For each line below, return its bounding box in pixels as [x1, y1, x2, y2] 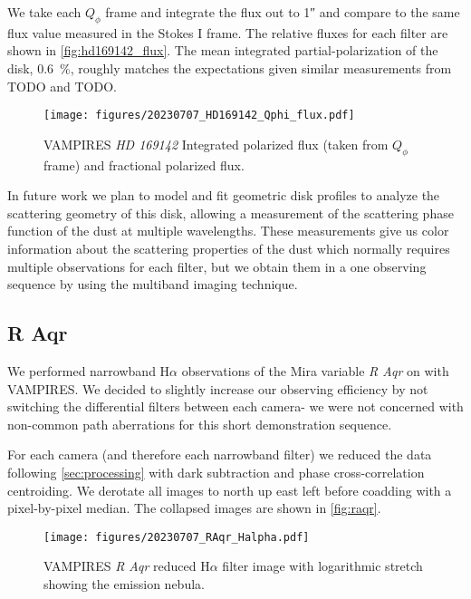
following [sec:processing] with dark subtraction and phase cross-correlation [7, 462, 425, 481]
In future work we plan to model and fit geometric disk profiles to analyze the [7, 186, 440, 205]
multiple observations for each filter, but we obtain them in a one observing [7, 256, 427, 275]
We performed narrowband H [7, 361, 170, 380]
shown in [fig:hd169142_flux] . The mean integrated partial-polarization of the [7, 41, 438, 60]
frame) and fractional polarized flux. [43, 155, 245, 174]
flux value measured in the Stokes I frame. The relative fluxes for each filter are [7, 23, 448, 42]
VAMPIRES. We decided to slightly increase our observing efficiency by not [7, 379, 428, 398]
